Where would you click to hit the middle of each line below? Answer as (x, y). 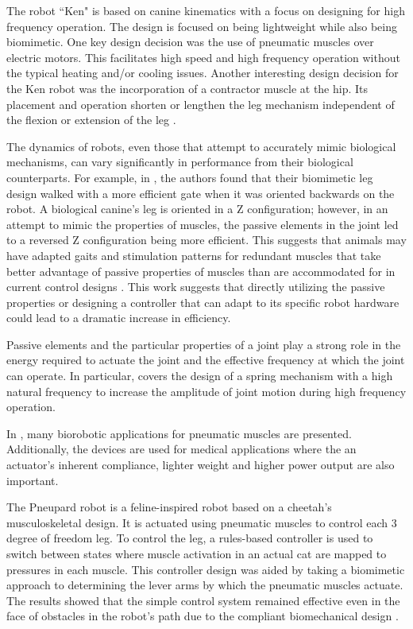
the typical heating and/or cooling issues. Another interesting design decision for (203, 73)
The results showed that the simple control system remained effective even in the (203, 600)
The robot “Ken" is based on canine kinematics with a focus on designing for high (206, 10)
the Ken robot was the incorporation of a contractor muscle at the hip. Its (187, 88)
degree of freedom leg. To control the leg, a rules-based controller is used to (190, 538)
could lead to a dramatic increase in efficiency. (119, 318)
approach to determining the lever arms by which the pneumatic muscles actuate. (205, 585)
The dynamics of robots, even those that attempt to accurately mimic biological (201, 146)
